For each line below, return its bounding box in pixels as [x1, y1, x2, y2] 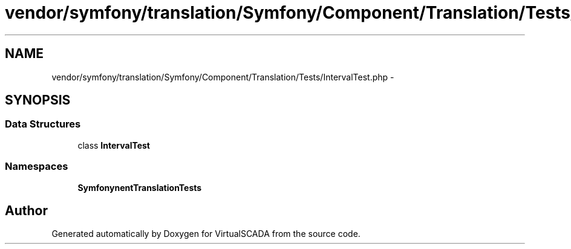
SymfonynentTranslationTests [77, 182, 202, 193]
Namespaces [5, 160, 68, 173]
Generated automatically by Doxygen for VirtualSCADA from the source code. [51, 228, 361, 239]
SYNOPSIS [5, 92, 71, 108]
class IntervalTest [77, 140, 150, 150]
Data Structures [5, 118, 81, 131]
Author [5, 202, 48, 218]
